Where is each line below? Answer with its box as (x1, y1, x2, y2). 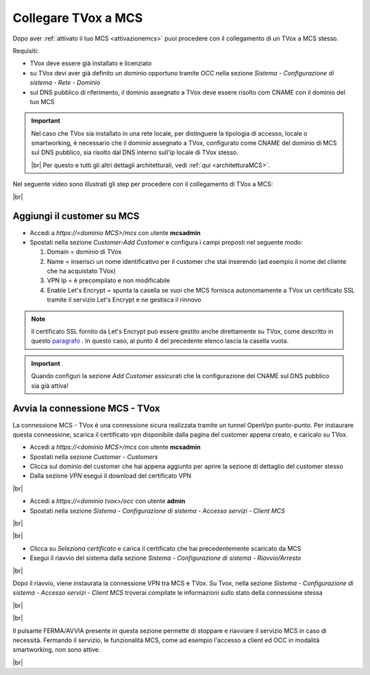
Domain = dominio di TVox (47, 247, 122, 256)
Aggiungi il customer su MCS (12, 210, 140, 222)
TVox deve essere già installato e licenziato (29, 59, 152, 68)
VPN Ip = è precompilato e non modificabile (47, 276, 171, 284)
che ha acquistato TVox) (47, 267, 116, 275)
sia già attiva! (31, 381, 69, 390)
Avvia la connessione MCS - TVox (12, 403, 160, 415)
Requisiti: (12, 47, 39, 55)
